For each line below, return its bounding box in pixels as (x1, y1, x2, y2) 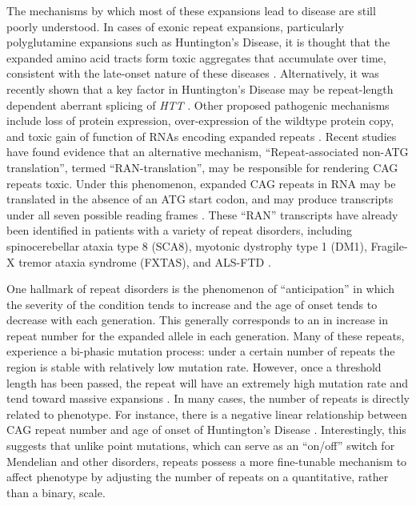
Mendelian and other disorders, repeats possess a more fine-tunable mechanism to (6, 452, 407, 469)
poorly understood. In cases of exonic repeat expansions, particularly (6, 18, 344, 34)
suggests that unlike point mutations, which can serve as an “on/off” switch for (6, 437, 395, 454)
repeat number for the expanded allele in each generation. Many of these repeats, (6, 327, 405, 343)
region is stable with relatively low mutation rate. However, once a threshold (6, 359, 382, 375)
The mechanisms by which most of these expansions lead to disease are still (6, 2, 376, 18)
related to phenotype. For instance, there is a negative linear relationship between (6, 405, 407, 422)
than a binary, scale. (6, 484, 106, 500)
